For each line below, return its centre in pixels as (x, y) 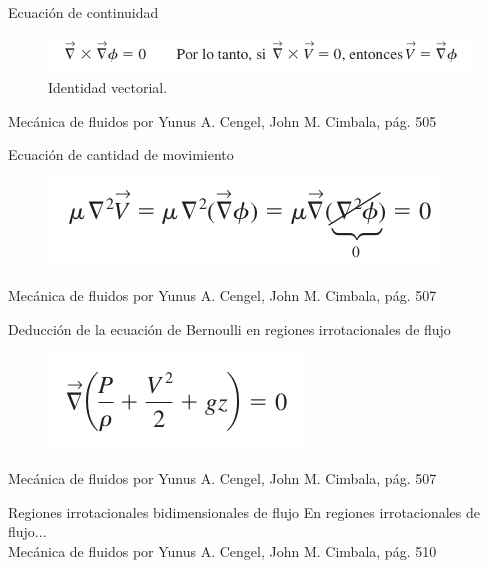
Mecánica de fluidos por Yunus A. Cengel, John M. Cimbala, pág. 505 (222, 120)
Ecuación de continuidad (83, 12)
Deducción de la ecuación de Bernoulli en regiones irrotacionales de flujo (229, 328)
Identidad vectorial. (108, 86)
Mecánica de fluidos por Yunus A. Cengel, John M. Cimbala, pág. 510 (222, 550)
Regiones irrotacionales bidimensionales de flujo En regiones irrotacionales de (244, 511)
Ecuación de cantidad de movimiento (121, 154)
